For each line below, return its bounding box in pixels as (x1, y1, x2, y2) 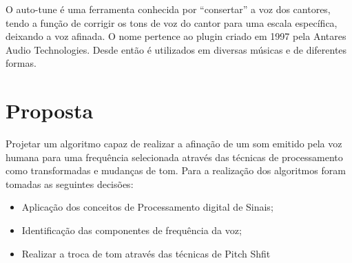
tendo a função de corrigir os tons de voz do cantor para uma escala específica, (6, 15, 338, 30)
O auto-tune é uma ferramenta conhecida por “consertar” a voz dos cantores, (6, 2, 331, 16)
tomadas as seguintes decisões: (6, 176, 134, 191)
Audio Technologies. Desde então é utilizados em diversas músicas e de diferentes (6, 42, 347, 56)
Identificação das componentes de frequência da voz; (21, 223, 242, 238)
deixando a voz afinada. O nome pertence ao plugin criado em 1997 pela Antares (6, 29, 346, 43)
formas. (6, 56, 37, 70)
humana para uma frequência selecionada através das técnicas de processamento (6, 149, 343, 164)
